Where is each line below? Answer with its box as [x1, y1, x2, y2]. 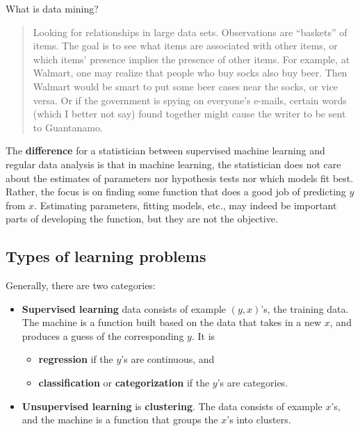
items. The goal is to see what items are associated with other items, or [33, 38, 338, 53]
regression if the [38, 352, 113, 366]
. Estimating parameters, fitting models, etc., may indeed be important [34, 197, 337, 212]
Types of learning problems [6, 245, 206, 267]
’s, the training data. [261, 301, 349, 316]
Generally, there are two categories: [6, 278, 156, 293]
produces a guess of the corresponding [22, 328, 184, 343]
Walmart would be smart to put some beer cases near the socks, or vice [33, 79, 338, 93]
